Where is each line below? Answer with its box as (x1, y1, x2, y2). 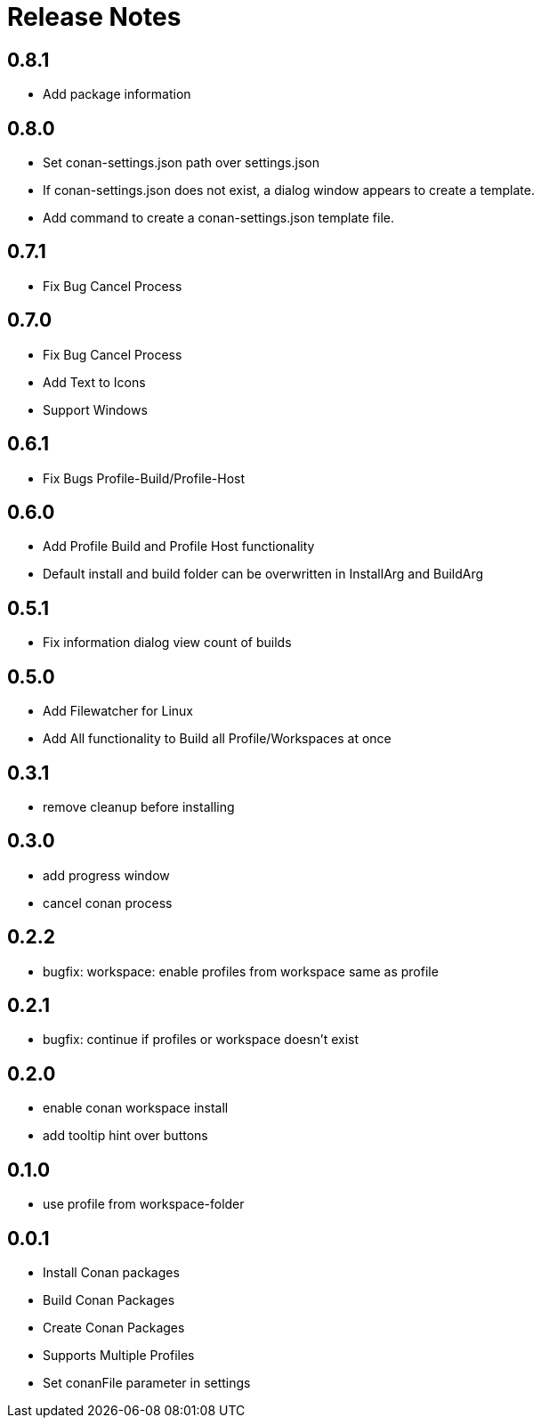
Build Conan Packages (43, 1291, 175, 1308)
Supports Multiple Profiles (43, 1347, 195, 1363)
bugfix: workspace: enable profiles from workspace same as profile (43, 963, 439, 979)
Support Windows (43, 401, 148, 417)
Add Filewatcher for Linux (43, 703, 193, 719)
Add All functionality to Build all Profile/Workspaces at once (43, 731, 392, 747)
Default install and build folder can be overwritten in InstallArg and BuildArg (43, 566, 484, 582)
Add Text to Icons (43, 374, 146, 390)
